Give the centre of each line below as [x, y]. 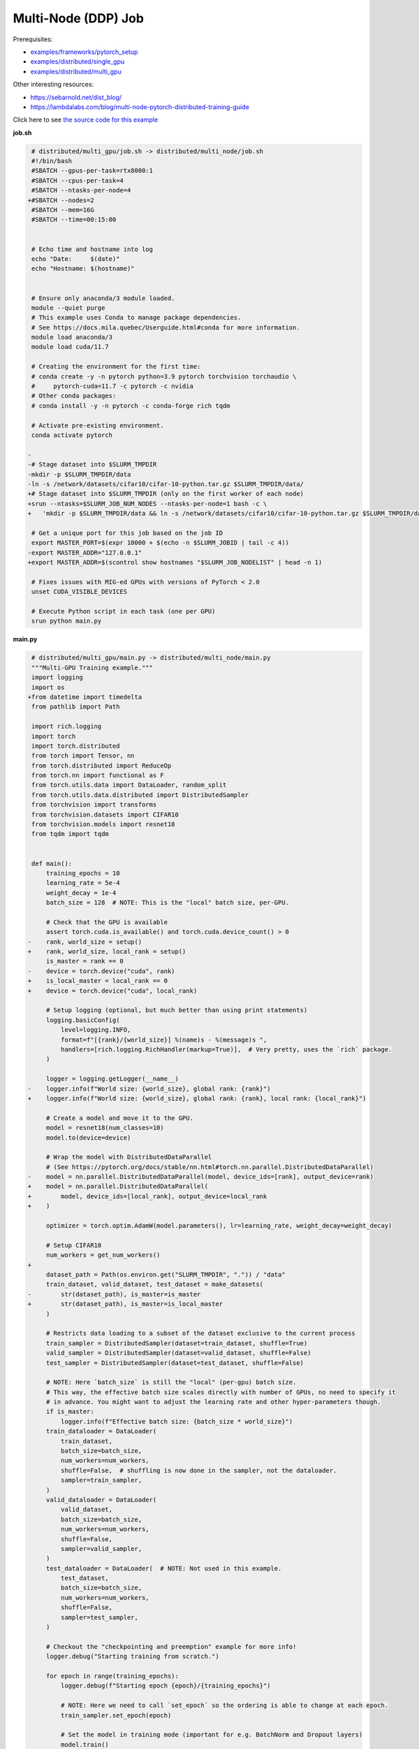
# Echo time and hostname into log [93, 249]
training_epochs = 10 [83, 873]
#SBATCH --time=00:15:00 [74, 220]
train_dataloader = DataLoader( [101, 1431]
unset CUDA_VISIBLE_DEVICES [80, 592]
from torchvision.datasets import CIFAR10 [105, 814]
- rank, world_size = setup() [85, 942]
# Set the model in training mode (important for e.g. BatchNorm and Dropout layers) [212, 1735]
